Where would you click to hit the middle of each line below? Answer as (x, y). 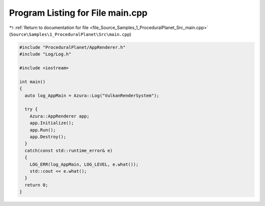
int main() (32, 82)
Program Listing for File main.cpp (78, 13)
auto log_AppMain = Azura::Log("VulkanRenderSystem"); (92, 95)
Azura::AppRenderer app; (60, 116)
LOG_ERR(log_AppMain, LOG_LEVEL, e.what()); (84, 164)
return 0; (37, 185)
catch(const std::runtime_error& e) (69, 150)
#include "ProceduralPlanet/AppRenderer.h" (73, 47)
